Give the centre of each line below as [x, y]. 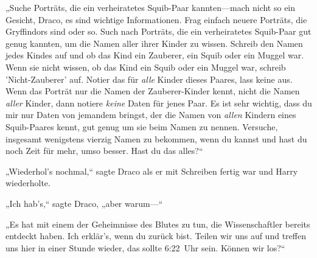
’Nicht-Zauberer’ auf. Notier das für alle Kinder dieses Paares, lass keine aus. [149, 79]
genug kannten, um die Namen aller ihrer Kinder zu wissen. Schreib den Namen [154, 43]
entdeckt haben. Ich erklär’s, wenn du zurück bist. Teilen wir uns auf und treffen [156, 236]
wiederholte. [28, 183]
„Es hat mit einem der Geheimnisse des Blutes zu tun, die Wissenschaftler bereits [158, 224]
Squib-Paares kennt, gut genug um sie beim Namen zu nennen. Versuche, [142, 126]
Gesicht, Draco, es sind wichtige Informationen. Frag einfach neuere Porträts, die [156, 19]
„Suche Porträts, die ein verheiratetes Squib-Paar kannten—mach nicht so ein [151, 7]
